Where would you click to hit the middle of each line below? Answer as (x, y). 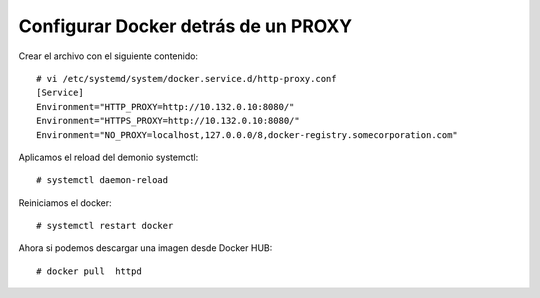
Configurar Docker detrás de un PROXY (185, 26)
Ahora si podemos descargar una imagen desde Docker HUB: (145, 248)
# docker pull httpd (89, 271)
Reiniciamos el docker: (65, 202)
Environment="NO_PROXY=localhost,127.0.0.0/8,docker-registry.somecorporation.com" (247, 134)
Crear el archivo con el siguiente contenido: (108, 56)
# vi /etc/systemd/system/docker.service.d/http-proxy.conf (186, 78)
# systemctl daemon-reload (102, 180)
